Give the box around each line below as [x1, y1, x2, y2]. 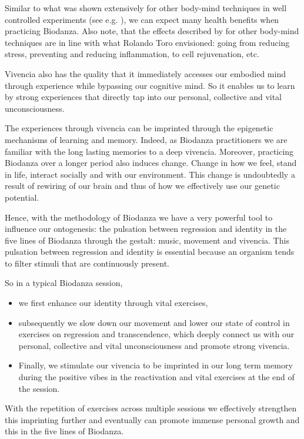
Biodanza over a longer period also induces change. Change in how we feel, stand [5, 157, 297, 169]
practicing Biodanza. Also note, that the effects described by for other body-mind [5, 25, 299, 37]
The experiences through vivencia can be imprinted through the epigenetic [5, 122, 273, 134]
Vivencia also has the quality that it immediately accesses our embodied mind [5, 67, 286, 79]
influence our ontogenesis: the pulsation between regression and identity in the [5, 222, 287, 235]
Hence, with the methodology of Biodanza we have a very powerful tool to [5, 211, 273, 223]
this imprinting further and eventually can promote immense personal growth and [5, 413, 300, 425]
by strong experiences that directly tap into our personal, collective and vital [5, 91, 282, 103]
